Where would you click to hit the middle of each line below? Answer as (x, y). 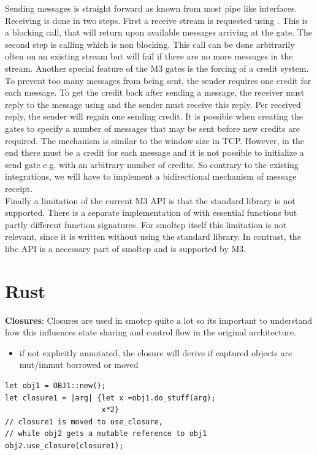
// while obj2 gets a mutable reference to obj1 (106, 434)
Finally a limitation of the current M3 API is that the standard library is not (150, 200)
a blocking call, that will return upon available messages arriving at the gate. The (158, 32)
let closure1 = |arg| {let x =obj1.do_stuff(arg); (110, 398)
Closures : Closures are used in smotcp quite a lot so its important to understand (159, 320)
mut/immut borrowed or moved (79, 365)
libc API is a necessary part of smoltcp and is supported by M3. (126, 248)
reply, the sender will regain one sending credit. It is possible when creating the (154, 116)
